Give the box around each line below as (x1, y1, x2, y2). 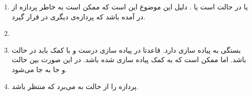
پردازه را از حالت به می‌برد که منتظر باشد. (11, 81, 139, 91)
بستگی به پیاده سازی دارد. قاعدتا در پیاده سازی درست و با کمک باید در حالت (11, 44, 241, 55)
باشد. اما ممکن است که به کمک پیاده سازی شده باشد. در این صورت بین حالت (11, 54, 247, 65)
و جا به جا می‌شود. (11, 64, 67, 74)
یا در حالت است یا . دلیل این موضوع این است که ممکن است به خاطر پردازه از (11, 1, 248, 11)
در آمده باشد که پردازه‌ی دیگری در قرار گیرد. (11, 11, 145, 21)
